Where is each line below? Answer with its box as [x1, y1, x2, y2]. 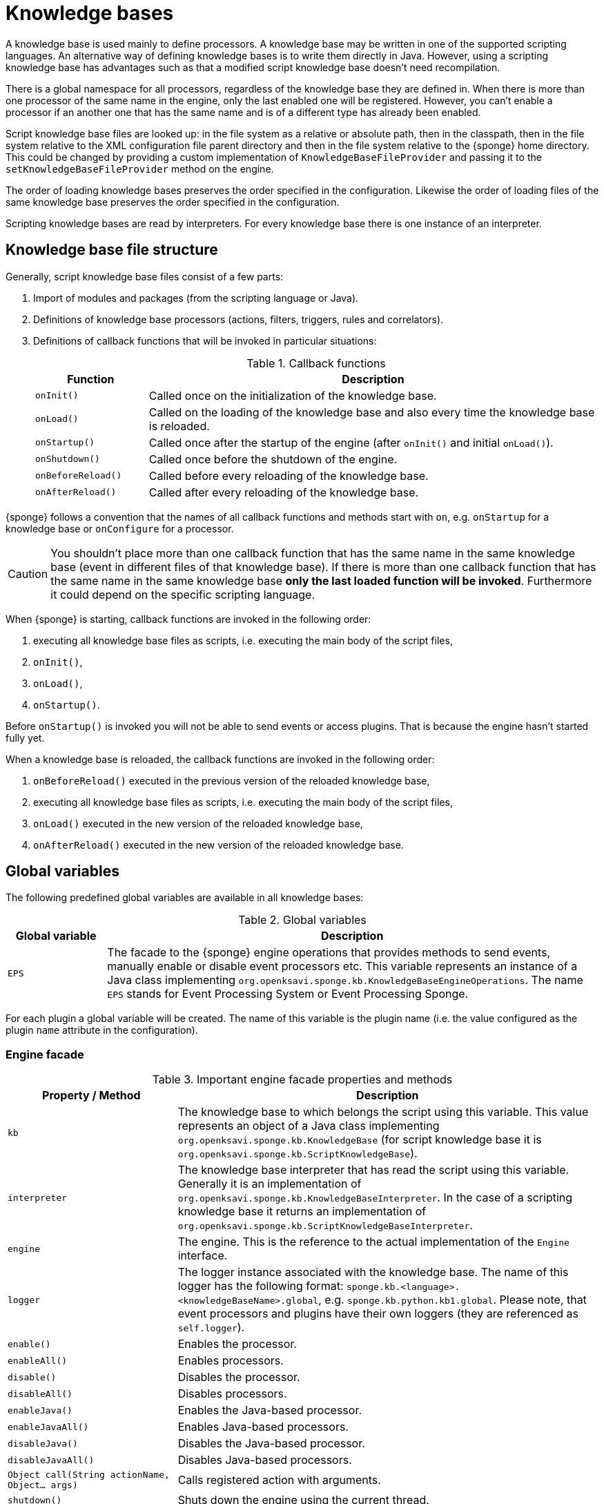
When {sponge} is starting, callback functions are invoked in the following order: [6, 613, 371, 625]
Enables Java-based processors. [177, 1420, 349, 1434]
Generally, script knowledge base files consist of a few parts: [6, 270, 284, 282]
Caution [8, 566, 48, 581]
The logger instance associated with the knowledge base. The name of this [177, 1265, 569, 1280]
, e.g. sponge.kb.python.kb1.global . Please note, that [318, 1293, 587, 1307]
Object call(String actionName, [8, 1469, 170, 1481]
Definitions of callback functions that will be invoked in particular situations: [33, 334, 377, 347]
